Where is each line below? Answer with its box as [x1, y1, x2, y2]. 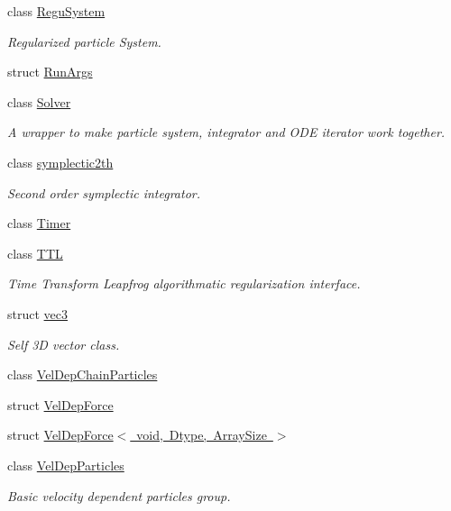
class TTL [7, 243, 63, 262]
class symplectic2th [7, 152, 114, 171]
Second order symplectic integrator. [7, 183, 200, 202]
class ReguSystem [7, 2, 106, 20]
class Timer [7, 214, 71, 233]
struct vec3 [7, 304, 68, 323]
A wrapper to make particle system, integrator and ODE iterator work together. [7, 123, 446, 141]
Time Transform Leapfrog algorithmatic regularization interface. [7, 274, 361, 293]
